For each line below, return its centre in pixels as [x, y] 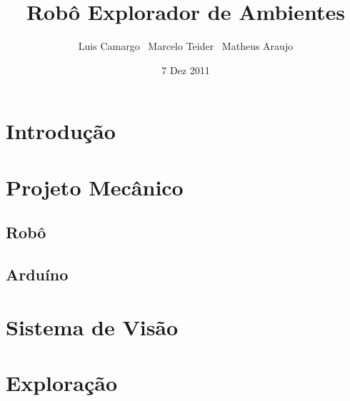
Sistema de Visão [92, 326]
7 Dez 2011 [186, 70]
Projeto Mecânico [95, 187]
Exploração [62, 382]
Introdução [61, 131]
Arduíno [37, 274]
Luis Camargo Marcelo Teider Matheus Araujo [186, 46]
